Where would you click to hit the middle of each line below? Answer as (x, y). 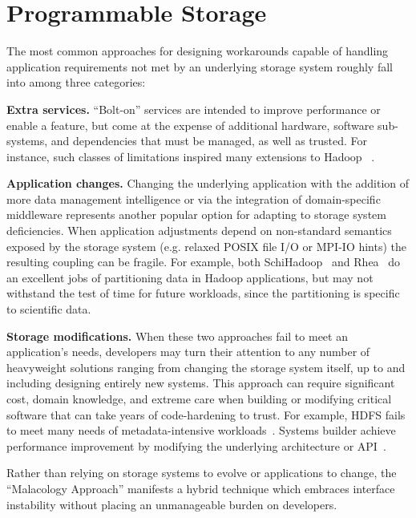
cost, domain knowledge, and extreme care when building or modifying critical (199, 399)
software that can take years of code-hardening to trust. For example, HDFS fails (206, 414)
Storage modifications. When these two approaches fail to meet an (177, 336)
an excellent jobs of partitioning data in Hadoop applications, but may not (190, 277)
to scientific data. (49, 309)
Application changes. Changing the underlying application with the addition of (208, 183)
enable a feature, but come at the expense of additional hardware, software (190, 125)
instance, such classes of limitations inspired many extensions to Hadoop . (191, 156)
